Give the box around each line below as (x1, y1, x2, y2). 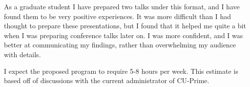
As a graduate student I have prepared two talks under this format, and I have (4, 1, 240, 11)
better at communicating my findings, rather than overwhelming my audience (4, 40, 236, 50)
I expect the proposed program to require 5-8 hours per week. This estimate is (4, 65, 238, 76)
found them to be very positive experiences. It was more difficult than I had (4, 11, 231, 21)
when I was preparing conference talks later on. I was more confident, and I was (4, 30, 243, 40)
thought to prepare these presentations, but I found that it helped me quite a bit (4, 21, 246, 31)
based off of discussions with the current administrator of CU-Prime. (4, 75, 209, 86)
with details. (4, 49, 41, 59)
